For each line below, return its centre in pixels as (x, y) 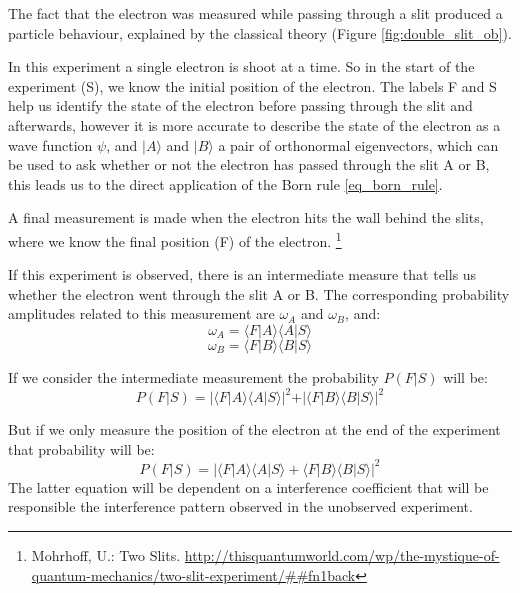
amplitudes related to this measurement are (141, 313)
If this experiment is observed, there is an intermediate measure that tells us (242, 274)
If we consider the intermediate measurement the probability (193, 376)
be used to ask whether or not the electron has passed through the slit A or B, (249, 164)
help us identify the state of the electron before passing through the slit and (240, 105)
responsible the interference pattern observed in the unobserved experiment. (240, 506)
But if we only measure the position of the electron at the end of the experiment (254, 429)
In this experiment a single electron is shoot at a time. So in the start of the (241, 66)
